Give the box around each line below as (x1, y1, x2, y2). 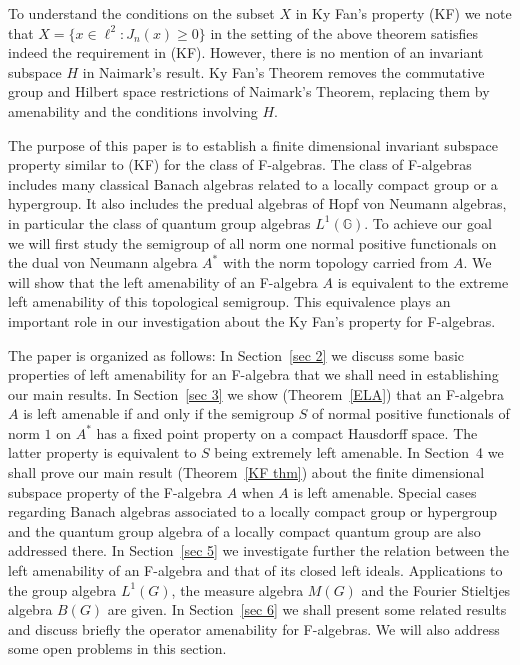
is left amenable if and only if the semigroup (23, 403, 295, 424)
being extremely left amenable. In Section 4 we (214, 442, 504, 463)
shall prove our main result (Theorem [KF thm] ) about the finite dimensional (8, 462, 485, 483)
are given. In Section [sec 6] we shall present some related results (107, 599, 507, 620)
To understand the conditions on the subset (8, 3, 275, 23)
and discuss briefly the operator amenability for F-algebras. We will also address (8, 618, 500, 639)
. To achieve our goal (364, 212, 492, 233)
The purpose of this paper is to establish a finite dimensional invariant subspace (8, 134, 498, 155)
